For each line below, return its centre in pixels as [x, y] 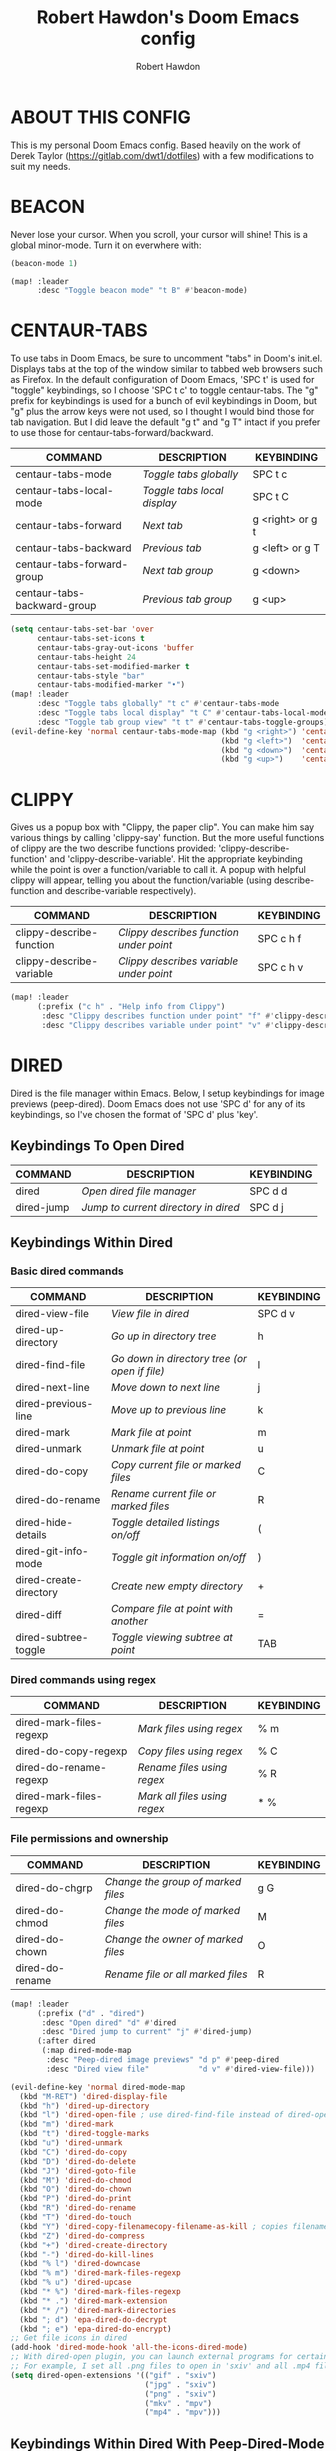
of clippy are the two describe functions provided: [113, 848]
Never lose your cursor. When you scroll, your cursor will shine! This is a [159, 234]
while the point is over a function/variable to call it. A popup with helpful [158, 870]
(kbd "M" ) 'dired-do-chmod [75, 2180]
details [31, 1535]
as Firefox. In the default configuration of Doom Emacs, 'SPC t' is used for [162, 380]
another [129, 1621]
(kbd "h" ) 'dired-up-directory [84, 2106]
